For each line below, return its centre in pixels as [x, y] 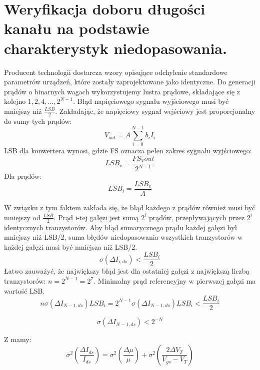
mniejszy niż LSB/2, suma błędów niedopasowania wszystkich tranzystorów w [123, 237]
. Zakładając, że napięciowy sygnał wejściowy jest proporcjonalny [155, 111]
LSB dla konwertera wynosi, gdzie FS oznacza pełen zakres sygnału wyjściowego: [128, 151]
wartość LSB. [24, 290]
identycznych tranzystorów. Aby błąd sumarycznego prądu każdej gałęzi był [121, 227]
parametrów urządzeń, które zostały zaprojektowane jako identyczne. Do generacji [130, 82]
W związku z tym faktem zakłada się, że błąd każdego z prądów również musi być [130, 207]
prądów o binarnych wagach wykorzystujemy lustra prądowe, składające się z [122, 91]
